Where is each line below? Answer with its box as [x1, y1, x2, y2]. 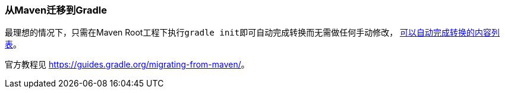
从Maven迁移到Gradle [5, 4, 108, 16]
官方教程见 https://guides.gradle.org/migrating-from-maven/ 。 [5, 59, 250, 70]
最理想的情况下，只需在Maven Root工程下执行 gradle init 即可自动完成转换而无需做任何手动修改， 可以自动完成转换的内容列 [5, 27, 500, 38]
